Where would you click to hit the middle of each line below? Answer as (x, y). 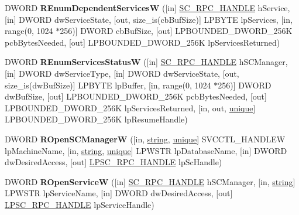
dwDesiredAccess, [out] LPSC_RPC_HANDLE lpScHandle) (114, 162)
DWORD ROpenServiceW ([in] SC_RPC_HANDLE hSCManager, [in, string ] (150, 181)
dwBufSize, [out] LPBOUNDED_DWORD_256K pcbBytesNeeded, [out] (136, 96)
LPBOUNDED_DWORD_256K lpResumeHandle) (96, 119)
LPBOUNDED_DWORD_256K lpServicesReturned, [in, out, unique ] (130, 107)
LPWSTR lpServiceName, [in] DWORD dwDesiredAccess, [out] (119, 193)
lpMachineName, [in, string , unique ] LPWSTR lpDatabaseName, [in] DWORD (146, 150)
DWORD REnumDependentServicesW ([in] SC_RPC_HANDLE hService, (147, 8)
